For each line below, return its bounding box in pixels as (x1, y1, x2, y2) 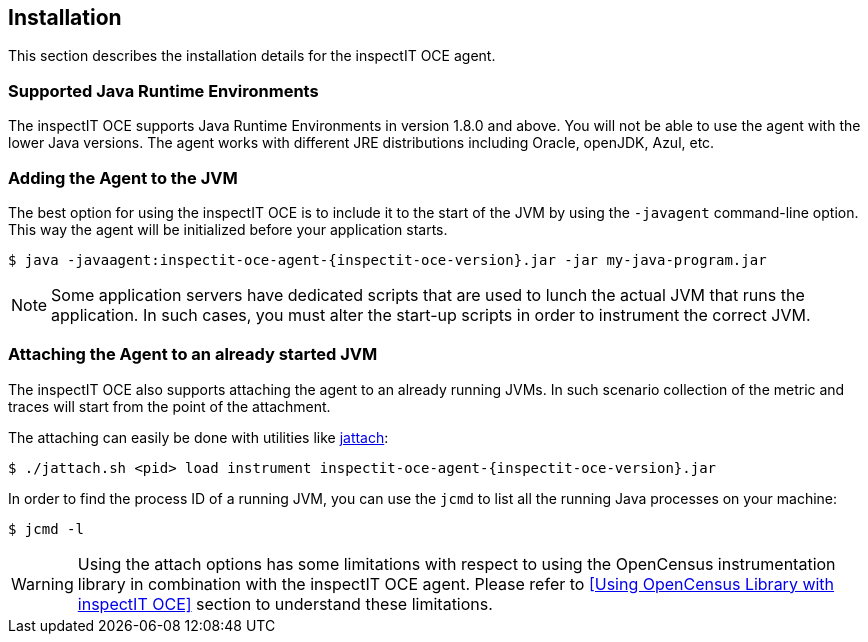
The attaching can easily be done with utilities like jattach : (8, 428, 389, 446)
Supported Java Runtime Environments (8, 80, 319, 101)
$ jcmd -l (8, 520, 84, 537)
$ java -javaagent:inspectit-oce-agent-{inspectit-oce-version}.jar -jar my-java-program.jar (8, 251, 767, 268)
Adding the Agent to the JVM (8, 167, 238, 188)
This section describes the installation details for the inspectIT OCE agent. (8, 47, 496, 65)
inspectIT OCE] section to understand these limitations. (77, 593, 493, 614)
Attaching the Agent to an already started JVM (8, 344, 378, 365)
